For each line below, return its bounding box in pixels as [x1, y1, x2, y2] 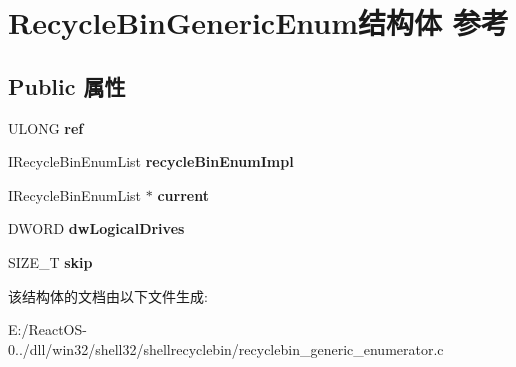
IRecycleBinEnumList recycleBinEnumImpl [8, 151, 294, 172]
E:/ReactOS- [8, 319, 87, 340]
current [157, 184, 209, 205]
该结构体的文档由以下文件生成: [8, 285, 208, 306]
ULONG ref [8, 117, 84, 138]
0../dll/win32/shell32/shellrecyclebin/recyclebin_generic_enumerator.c [8, 338, 444, 359]
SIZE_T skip [8, 251, 93, 272]
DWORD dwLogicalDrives [8, 218, 185, 239]
